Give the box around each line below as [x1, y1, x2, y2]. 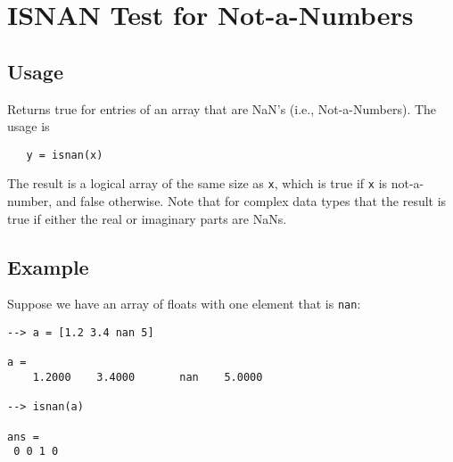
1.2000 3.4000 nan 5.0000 [32, 371, 263, 384]
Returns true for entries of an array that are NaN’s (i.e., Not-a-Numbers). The [7, 99, 437, 118]
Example [7, 252, 89, 280]
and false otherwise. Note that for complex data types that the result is [55, 192, 447, 210]
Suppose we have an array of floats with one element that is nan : [7, 294, 361, 313]
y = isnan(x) [26, 148, 103, 161]
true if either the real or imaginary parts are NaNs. [7, 209, 287, 227]
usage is [7, 117, 50, 136]
